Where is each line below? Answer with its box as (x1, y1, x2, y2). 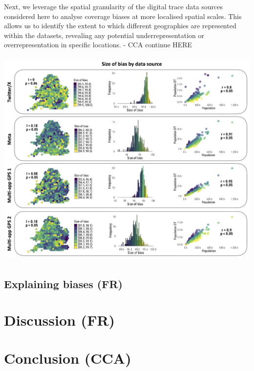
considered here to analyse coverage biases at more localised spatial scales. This (4, 11, 242, 21)
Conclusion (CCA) (4, 348, 131, 368)
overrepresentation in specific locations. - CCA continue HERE (4, 39, 192, 50)
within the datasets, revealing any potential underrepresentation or (4, 30, 204, 40)
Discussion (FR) (4, 310, 115, 330)
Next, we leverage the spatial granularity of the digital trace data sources (4, 1, 223, 11)
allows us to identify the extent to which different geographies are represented (4, 20, 236, 31)
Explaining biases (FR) (4, 276, 123, 291)
